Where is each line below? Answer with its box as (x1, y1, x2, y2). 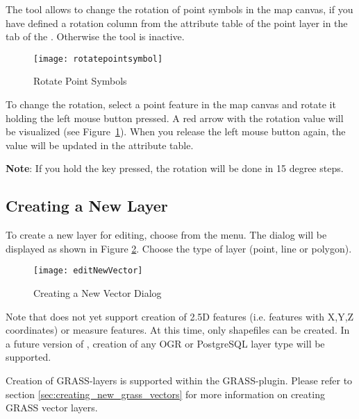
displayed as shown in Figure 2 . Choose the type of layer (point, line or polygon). (6, 241, 352, 255)
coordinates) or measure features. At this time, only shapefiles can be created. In (6, 323, 350, 337)
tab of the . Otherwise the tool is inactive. (6, 29, 185, 44)
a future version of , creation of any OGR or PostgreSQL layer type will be (6, 336, 325, 350)
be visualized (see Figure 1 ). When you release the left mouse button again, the (6, 124, 346, 139)
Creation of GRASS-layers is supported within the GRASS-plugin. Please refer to (6, 373, 353, 388)
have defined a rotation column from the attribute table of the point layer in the (6, 15, 348, 30)
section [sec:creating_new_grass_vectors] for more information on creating (6, 386, 325, 401)
